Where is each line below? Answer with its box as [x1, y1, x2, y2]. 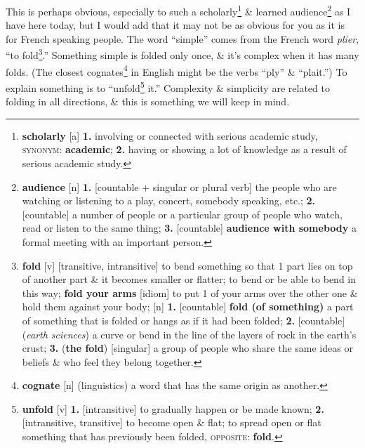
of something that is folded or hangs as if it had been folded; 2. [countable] [22, 312, 345, 327]
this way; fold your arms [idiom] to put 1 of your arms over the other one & [22, 285, 358, 300]
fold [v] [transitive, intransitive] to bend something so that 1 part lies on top [22, 258, 353, 272]
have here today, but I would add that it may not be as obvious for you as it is [6, 18, 345, 32]
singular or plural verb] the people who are [152, 179, 337, 194]
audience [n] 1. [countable [22, 179, 139, 194]
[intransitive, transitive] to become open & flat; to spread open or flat [22, 415, 321, 430]
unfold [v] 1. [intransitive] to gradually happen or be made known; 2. [22, 401, 324, 416]
